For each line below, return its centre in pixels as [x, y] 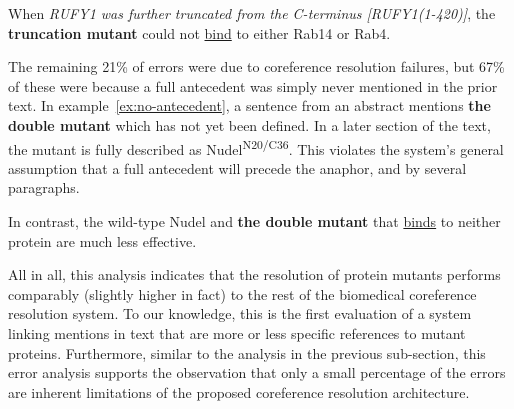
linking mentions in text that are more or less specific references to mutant [237, 332]
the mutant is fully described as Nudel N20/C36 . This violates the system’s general [256, 147]
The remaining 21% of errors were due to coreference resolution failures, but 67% [256, 66]
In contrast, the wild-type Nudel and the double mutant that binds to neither [254, 221]
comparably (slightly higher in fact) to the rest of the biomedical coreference [242, 293]
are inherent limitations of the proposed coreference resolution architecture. [239, 391]
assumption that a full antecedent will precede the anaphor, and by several [237, 167]
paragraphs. [44, 187]
